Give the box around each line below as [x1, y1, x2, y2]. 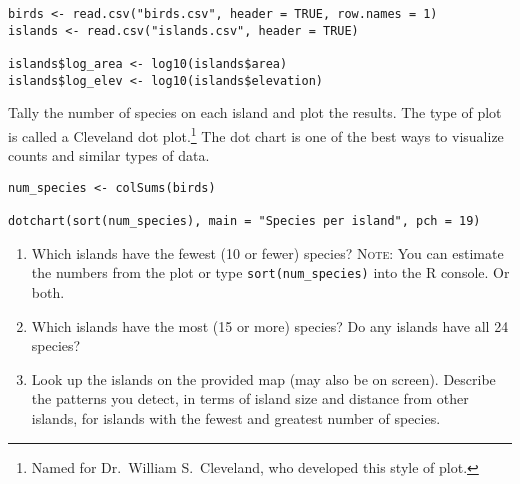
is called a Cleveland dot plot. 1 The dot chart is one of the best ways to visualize [8, 122, 504, 146]
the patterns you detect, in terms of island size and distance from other [31, 388, 469, 409]
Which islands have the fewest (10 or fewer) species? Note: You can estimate [31, 242, 504, 263]
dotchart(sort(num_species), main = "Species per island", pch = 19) [8, 214, 481, 229]
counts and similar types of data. [8, 145, 210, 166]
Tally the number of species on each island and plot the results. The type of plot [8, 102, 502, 123]
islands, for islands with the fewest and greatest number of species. [31, 407, 441, 428]
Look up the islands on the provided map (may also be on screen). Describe [31, 368, 496, 389]
